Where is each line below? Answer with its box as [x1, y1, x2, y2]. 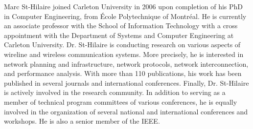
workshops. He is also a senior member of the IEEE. [4, 116, 160, 126]
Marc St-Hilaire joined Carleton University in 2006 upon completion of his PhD [4, 1, 243, 11]
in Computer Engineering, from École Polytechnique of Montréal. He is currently [4, 11, 247, 21]
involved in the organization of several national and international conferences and [4, 106, 248, 116]
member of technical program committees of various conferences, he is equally [4, 96, 237, 107]
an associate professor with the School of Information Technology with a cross [4, 20, 238, 31]
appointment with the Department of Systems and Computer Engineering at [4, 30, 234, 40]
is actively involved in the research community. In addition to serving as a [4, 87, 226, 97]
